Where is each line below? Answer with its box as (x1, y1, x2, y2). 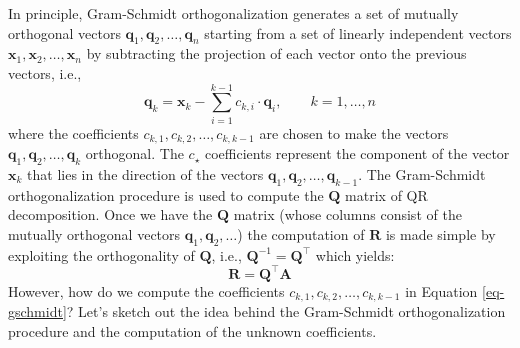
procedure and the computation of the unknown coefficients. (8, 320, 377, 341)
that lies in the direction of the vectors (27, 163, 264, 184)
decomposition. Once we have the (8, 204, 213, 225)
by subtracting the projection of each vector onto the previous (86, 43, 467, 64)
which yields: (315, 244, 395, 265)
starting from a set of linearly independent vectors (204, 22, 512, 43)
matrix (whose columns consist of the (233, 204, 462, 225)
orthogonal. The (85, 143, 184, 164)
